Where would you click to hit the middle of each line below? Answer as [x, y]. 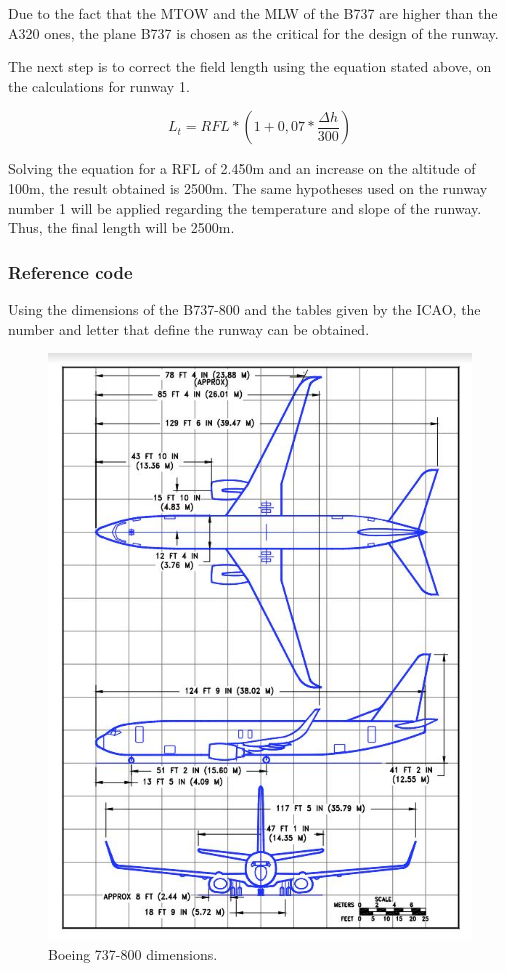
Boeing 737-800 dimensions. [133, 954]
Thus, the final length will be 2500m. [121, 227]
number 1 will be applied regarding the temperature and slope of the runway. [245, 207]
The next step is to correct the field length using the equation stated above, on [250, 66]
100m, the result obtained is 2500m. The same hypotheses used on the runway [248, 187]
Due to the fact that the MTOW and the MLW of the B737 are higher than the [253, 13]
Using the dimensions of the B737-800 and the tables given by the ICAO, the [244, 308]
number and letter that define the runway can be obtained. [189, 328]
